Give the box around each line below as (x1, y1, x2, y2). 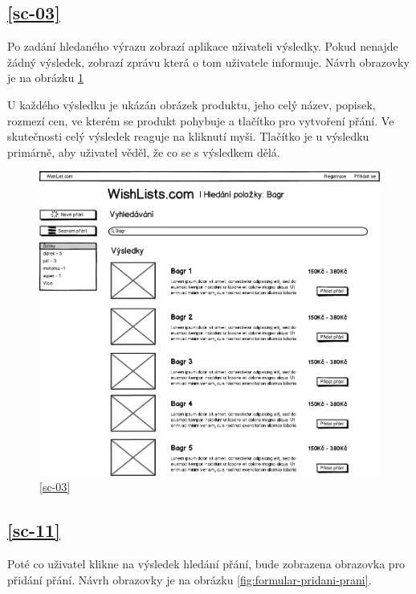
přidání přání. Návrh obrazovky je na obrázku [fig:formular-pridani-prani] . (7, 571, 372, 588)
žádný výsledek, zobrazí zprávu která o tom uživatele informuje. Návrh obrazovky (7, 53, 410, 70)
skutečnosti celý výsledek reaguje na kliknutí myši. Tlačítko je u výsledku (7, 128, 369, 145)
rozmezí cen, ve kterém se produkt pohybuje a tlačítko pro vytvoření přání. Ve (7, 112, 394, 129)
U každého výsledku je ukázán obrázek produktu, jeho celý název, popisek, (7, 96, 376, 113)
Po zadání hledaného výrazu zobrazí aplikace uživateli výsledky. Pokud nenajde (7, 38, 398, 55)
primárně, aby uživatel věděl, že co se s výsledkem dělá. (7, 143, 280, 160)
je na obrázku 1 (7, 69, 84, 86)
